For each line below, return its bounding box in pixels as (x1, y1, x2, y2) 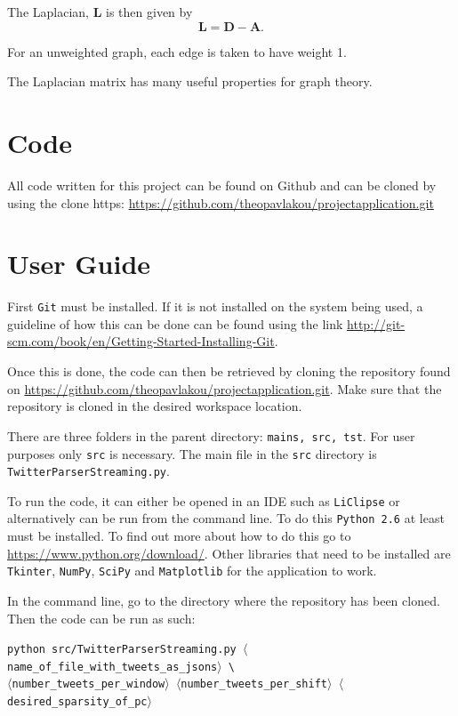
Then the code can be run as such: (7, 608, 196, 627)
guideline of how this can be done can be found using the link (7, 314, 343, 333)
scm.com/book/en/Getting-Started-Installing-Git (7, 332, 275, 350)
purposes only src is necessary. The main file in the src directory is (7, 444, 377, 463)
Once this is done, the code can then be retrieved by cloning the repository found (7, 362, 451, 381)
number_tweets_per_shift (181, 678, 327, 691)
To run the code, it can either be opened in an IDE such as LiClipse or (7, 491, 400, 510)
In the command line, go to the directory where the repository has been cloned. (7, 591, 440, 609)
